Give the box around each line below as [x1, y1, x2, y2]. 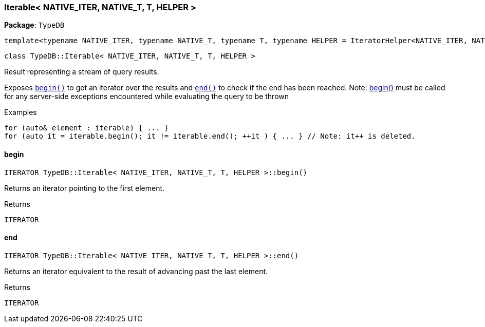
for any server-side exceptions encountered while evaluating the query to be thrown [4, 92, 289, 101]
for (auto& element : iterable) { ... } [4, 124, 169, 132]
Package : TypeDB [4, 21, 65, 30]
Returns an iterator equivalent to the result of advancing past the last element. [4, 266, 268, 276]
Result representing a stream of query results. [4, 67, 159, 76]
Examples [4, 108, 37, 117]
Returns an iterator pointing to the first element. [4, 183, 165, 193]
